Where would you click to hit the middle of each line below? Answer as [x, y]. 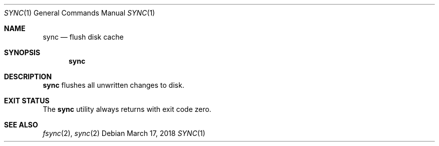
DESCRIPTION [28, 77]
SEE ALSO [21, 125]
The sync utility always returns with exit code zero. [127, 109]
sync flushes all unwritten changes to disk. [114, 85]
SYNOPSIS [22, 52]
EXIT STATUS [27, 101]
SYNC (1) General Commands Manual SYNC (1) [80, 13]
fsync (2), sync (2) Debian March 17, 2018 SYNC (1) [124, 133]
